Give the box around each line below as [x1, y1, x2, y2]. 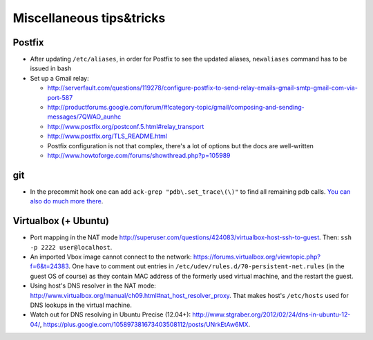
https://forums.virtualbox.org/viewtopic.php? [193, 252, 321, 261]
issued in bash [30, 64, 72, 72]
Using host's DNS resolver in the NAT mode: [30, 281, 157, 290]
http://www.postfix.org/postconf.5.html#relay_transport [47, 122, 204, 130]
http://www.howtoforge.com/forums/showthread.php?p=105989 [47, 151, 231, 159]
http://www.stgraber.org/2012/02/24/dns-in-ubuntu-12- [192, 310, 351, 319]
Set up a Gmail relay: [30, 74, 89, 82]
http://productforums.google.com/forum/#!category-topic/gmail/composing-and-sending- [47, 103, 305, 112]
